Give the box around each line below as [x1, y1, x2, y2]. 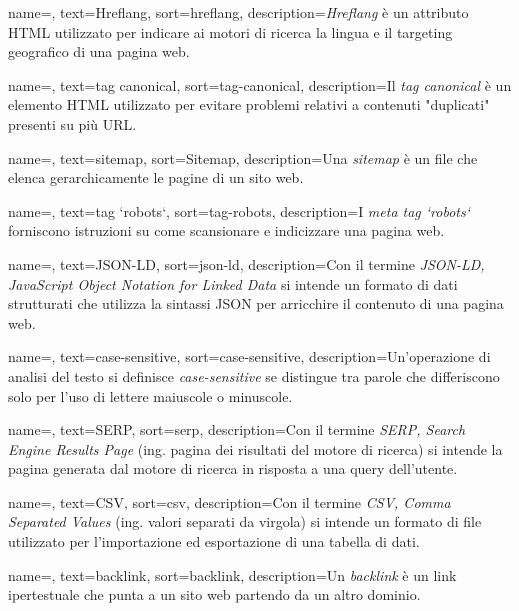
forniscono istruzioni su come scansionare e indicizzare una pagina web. [8, 220, 445, 241]
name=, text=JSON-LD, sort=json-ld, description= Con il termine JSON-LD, [8, 253, 485, 274]
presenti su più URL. [8, 113, 137, 134]
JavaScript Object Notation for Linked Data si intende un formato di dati [8, 273, 458, 294]
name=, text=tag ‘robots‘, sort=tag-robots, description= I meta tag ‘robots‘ [8, 200, 471, 221]
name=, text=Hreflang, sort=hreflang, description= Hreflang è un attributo [8, 2, 469, 22]
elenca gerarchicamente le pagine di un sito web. [8, 167, 304, 188]
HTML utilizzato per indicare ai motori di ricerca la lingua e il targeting [8, 21, 453, 42]
